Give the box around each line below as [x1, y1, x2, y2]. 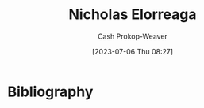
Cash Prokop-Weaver [97, 32, 168, 41]
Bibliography [7, 83, 94, 100]
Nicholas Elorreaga [68, 6, 197, 24]
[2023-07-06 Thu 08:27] [91, 47, 174, 56]
